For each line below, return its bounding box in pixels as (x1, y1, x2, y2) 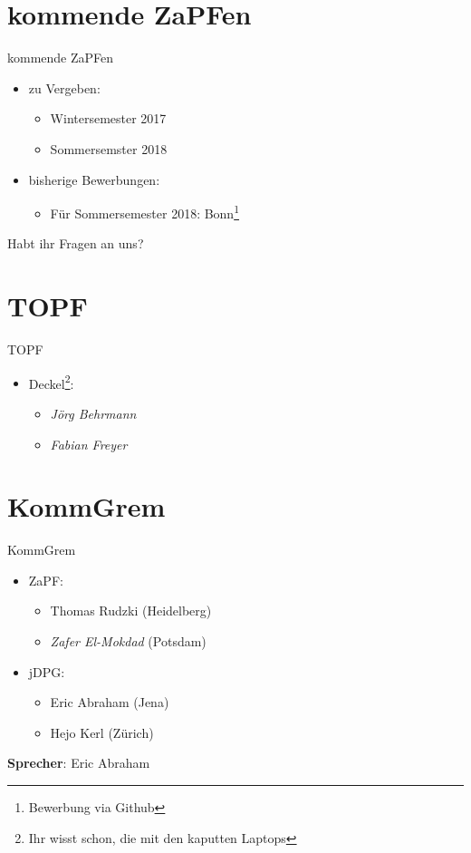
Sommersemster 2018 (50, 139, 168, 158)
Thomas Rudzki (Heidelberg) (50, 601, 212, 620)
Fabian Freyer (50, 434, 128, 453)
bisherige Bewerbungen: (28, 170, 160, 189)
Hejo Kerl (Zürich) (50, 722, 154, 742)
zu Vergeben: (28, 78, 101, 97)
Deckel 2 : (28, 371, 74, 393)
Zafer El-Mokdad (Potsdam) (50, 632, 207, 650)
